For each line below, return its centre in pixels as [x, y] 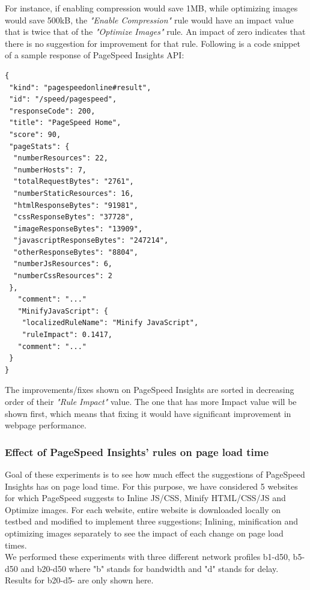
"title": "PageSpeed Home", [65, 123]
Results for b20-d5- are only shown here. [79, 580]
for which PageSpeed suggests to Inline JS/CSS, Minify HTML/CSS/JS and [145, 498]
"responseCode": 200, [52, 111]
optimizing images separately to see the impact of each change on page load [144, 533]
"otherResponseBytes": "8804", [76, 252]
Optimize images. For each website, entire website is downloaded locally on [143, 509]
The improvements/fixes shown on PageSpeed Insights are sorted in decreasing [150, 390]
